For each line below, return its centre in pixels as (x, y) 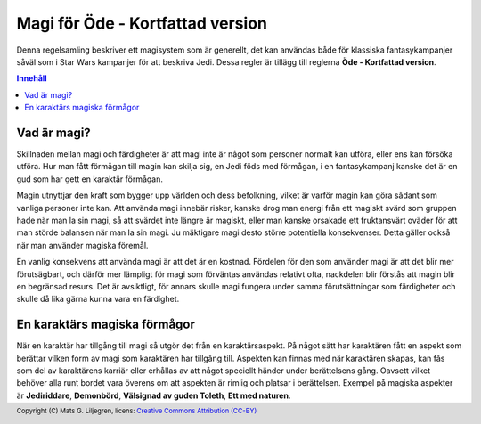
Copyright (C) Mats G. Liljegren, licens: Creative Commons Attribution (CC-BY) (137, 411)
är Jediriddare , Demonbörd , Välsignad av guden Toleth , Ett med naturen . (154, 395)
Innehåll (32, 78)
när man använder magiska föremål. (82, 245)
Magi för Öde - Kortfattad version (142, 23)
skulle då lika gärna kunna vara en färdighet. (98, 299)
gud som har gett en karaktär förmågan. (90, 179)
